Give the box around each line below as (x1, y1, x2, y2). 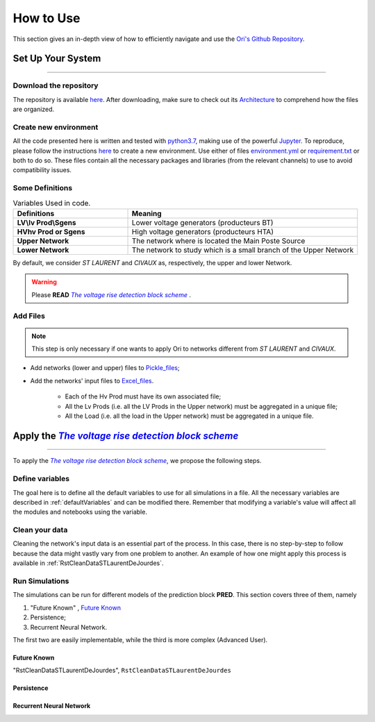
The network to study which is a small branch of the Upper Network (131, 245, 354, 255)
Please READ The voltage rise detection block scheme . (31, 290, 191, 299)
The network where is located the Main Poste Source (131, 236, 306, 246)
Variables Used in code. (12, 198, 91, 208)
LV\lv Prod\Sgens (17, 217, 76, 227)
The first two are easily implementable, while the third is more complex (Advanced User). (12, 635, 268, 644)
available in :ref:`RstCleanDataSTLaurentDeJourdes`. (12, 559, 164, 567)
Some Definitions (12, 183, 73, 193)
